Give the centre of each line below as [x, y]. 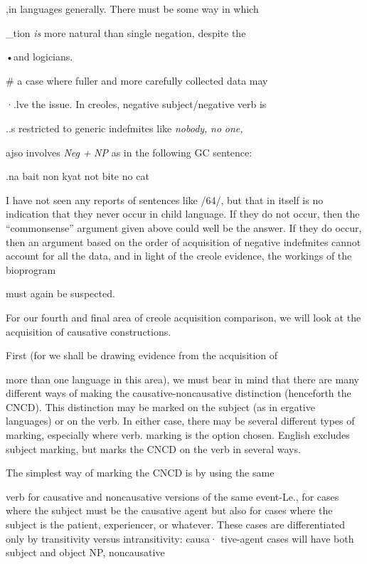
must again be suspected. [60, 293]
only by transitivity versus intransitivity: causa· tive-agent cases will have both [180, 538]
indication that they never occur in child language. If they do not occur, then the [183, 214]
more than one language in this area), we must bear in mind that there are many [182, 379]
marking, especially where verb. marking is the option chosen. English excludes [178, 435]
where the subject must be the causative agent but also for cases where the [169, 510]
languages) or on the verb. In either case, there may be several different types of [180, 421]
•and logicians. [39, 57]
